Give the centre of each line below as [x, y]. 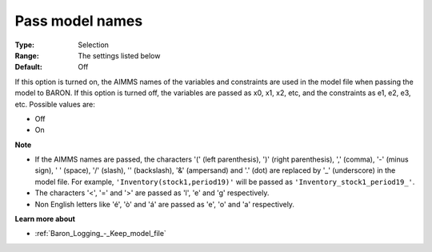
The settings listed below [119, 55]
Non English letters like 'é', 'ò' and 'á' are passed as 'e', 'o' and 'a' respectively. [165, 204]
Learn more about [45, 219]
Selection [94, 45]
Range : [27, 55]
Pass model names [79, 21]
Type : [25, 45]
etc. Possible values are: [55, 104]
